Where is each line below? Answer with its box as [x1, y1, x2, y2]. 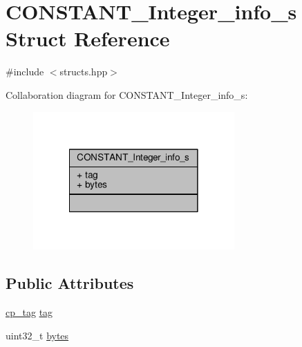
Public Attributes [6, 272, 134, 294]
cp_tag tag [6, 305, 53, 319]
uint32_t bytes [6, 328, 69, 342]
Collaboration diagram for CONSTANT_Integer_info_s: [6, 87, 248, 102]
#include [6, 64, 44, 79]
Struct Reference [6, 24, 170, 53]
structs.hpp [59, 64, 108, 79]
